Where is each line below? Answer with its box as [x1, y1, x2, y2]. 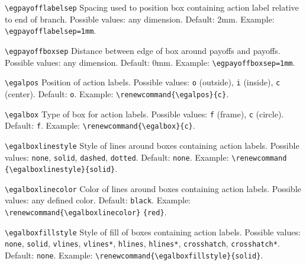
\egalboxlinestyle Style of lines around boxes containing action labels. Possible [5, 139, 299, 151]
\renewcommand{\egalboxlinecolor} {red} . [5, 206, 167, 218]
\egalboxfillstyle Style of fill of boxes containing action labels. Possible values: [5, 225, 301, 238]
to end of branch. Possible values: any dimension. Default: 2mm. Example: [5, 12, 275, 25]
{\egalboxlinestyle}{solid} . [5, 162, 118, 175]
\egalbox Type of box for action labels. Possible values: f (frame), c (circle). [5, 107, 284, 120]
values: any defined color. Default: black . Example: [5, 194, 191, 206]
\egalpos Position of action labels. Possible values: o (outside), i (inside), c [5, 76, 281, 88]
